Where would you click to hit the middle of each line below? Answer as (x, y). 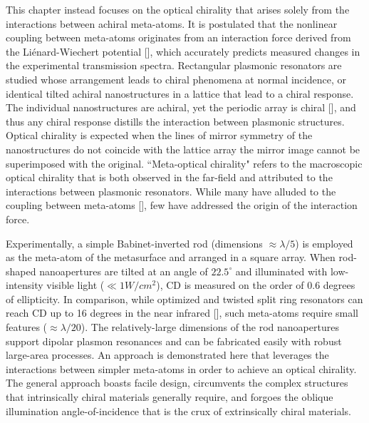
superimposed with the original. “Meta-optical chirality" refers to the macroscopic (184, 163)
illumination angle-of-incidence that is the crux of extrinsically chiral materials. (178, 411)
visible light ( (76, 285)
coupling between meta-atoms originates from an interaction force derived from (178, 37)
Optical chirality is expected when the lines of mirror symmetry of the (159, 135)
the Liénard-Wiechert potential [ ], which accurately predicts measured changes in (183, 51)
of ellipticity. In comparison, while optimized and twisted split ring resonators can (184, 299)
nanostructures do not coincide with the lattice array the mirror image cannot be (183, 149)
